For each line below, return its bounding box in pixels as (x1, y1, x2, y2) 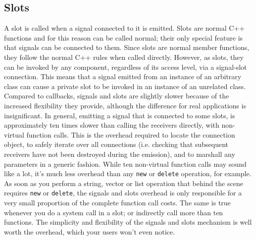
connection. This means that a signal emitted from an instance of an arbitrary (4, 71, 242, 82)
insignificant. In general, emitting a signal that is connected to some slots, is (4, 110, 235, 120)
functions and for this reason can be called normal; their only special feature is (4, 32, 243, 43)
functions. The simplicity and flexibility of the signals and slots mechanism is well (4, 217, 252, 227)
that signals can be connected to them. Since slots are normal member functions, (4, 42, 250, 52)
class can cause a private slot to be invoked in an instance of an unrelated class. (4, 81, 246, 91)
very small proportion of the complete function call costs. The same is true (4, 197, 231, 208)
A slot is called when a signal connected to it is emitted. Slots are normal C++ (4, 23, 245, 33)
